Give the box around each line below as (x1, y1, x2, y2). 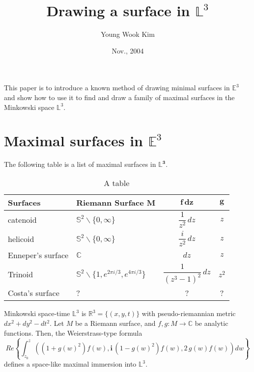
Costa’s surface (8, 287, 59, 299)
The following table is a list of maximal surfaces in (4, 159, 156, 169)
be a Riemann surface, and (75, 318, 156, 328)
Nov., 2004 (112, 45, 144, 55)
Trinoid (8, 268, 33, 280)
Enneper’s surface (8, 249, 69, 261)
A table (104, 177, 130, 188)
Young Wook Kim (101, 29, 155, 39)
